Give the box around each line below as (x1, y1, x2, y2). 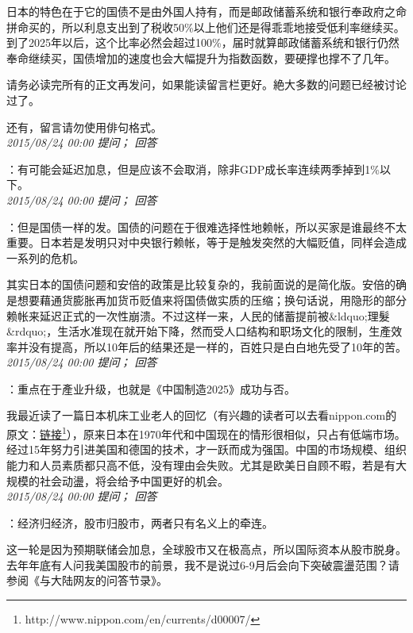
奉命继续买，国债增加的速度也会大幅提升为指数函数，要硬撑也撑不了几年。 (6, 49, 396, 66)
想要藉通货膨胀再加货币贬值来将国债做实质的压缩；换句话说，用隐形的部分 (17, 291, 407, 308)
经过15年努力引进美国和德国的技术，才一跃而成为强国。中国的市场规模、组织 (6, 441, 407, 458)
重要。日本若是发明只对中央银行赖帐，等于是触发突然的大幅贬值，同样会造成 (6, 234, 407, 251)
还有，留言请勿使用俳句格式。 (6, 118, 162, 135)
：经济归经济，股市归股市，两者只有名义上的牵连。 (6, 514, 273, 531)
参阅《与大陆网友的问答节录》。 (6, 572, 168, 589)
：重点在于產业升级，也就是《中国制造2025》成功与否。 (6, 380, 295, 397)
